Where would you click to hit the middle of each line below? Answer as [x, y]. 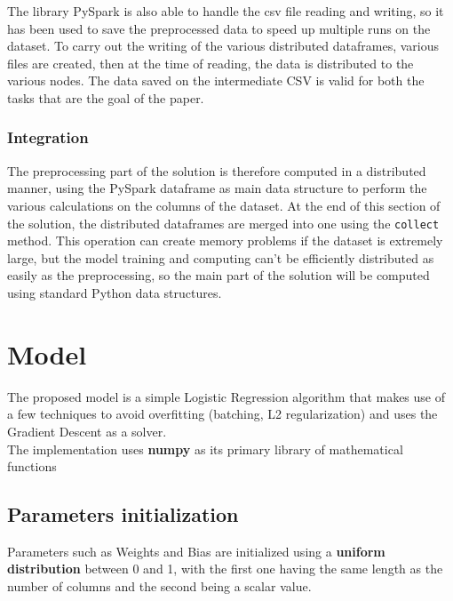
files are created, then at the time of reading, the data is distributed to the [211, 63]
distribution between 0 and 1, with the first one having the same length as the [225, 569]
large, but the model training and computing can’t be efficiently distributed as [221, 257]
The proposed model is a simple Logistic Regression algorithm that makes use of [226, 396]
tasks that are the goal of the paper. [106, 97]
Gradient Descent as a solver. [87, 431]
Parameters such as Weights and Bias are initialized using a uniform [196, 551]
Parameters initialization [123, 514]
